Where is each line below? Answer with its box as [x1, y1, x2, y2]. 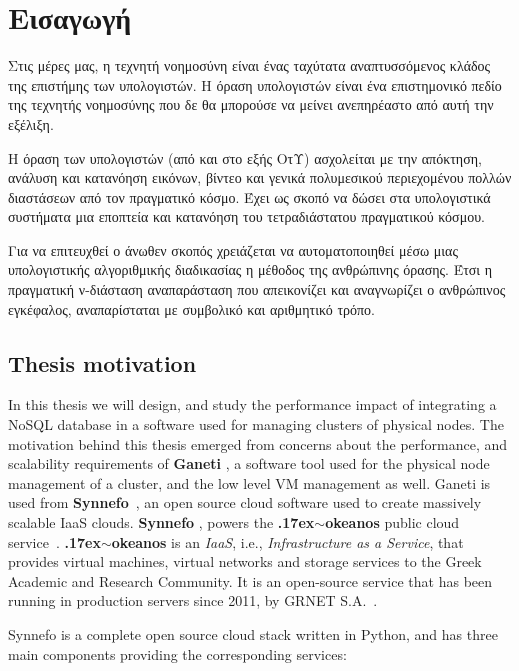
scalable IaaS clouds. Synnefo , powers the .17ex [8, 512, 315, 533]
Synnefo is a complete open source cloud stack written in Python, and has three [8, 623, 498, 644]
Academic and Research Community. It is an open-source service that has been [8, 570, 493, 591]
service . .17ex [8, 531, 101, 552]
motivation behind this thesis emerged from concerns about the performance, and [8, 433, 508, 454]
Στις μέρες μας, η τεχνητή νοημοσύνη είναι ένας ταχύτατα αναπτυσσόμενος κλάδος [8, 55, 491, 76]
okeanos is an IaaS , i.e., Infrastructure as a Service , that [111, 531, 464, 552]
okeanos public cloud [325, 512, 460, 533]
